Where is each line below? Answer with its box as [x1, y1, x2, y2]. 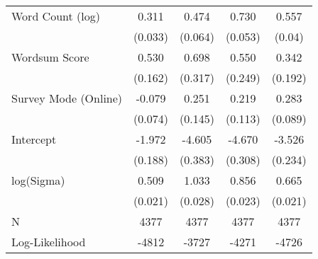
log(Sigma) [11, 172, 65, 188]
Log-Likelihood [11, 234, 86, 250]
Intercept [11, 131, 57, 147]
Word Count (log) [11, 8, 100, 24]
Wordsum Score [11, 49, 89, 65]
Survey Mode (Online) [11, 90, 123, 106]
